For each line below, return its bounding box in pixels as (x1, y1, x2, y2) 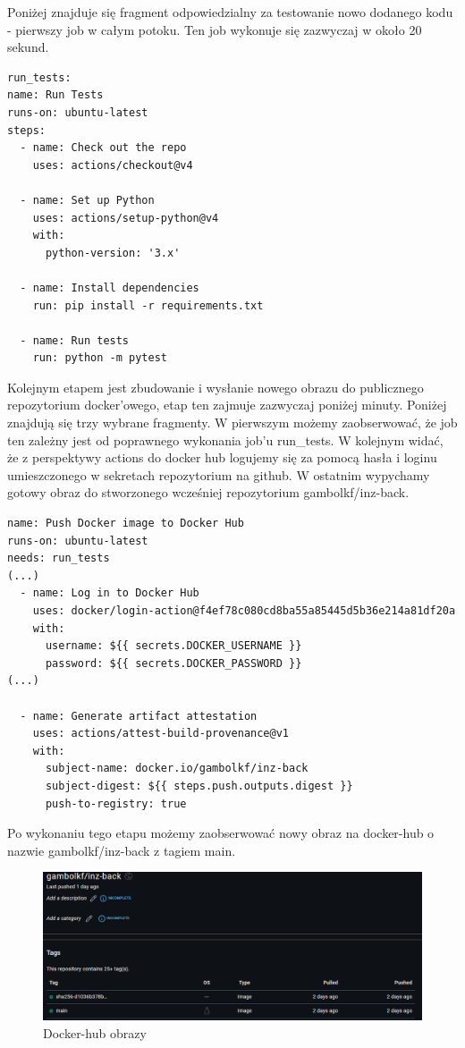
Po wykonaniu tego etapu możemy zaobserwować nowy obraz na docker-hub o (7, 824, 435, 842)
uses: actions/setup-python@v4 (32, 211, 219, 224)
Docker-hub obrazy (43, 1023, 147, 1042)
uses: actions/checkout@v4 (32, 158, 193, 172)
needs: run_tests (7, 552, 110, 565)
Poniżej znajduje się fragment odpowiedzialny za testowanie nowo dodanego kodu (7, 3, 453, 21)
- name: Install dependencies (20, 281, 199, 294)
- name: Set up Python (20, 193, 155, 207)
